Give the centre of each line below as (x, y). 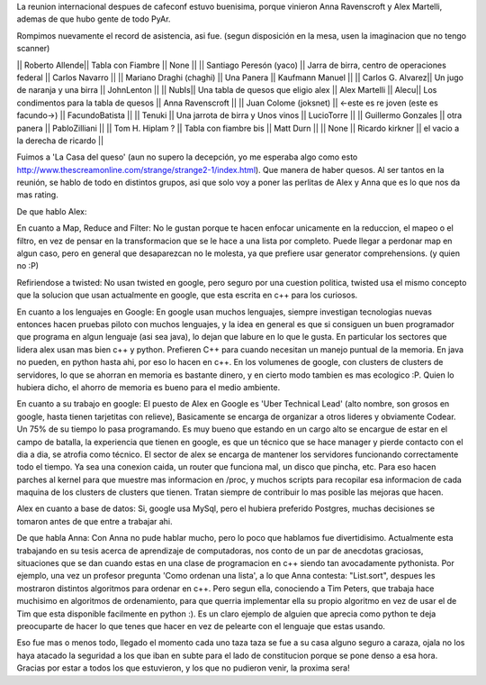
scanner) (33, 49)
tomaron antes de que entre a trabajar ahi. (94, 521)
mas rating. (37, 195)
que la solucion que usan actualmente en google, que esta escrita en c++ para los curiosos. (187, 295)
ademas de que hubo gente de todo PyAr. (94, 19)
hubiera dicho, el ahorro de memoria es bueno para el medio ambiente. (148, 387)
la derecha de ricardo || (60, 141)
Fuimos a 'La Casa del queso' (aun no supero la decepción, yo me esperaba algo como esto (187, 157)
